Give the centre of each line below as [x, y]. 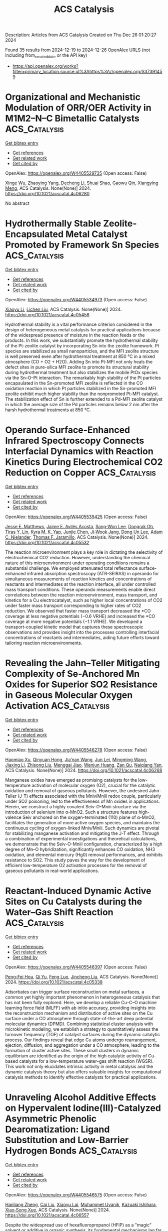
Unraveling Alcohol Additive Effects [81, 1097]
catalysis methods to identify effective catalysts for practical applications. [81, 1077]
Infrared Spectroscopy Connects [75, 441]
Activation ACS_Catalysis [57, 706]
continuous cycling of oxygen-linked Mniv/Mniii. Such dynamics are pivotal [82, 828]
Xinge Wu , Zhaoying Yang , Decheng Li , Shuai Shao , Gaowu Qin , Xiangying [82, 183]
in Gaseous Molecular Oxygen [69, 695]
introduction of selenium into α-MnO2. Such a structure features [71, 812]
